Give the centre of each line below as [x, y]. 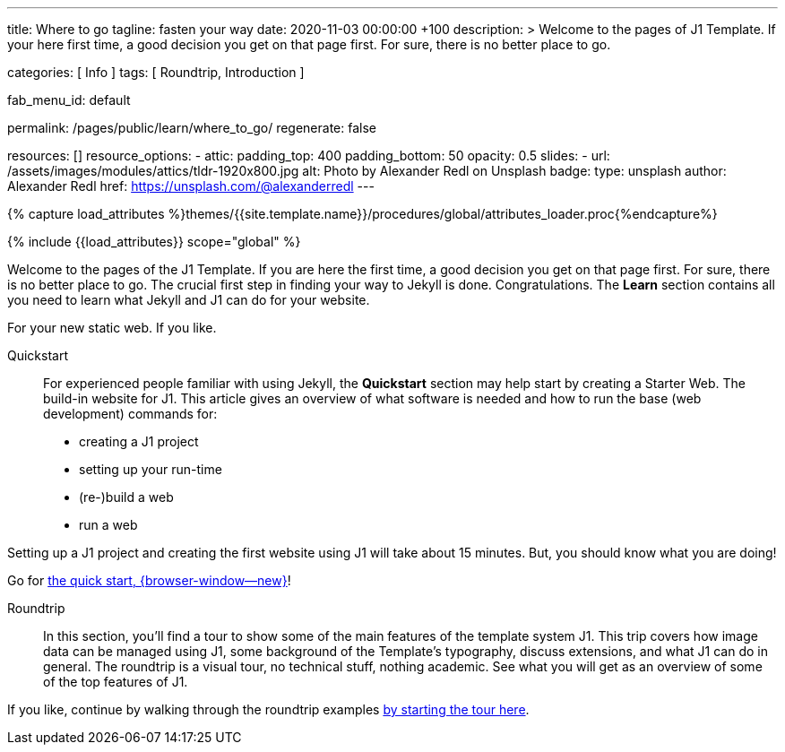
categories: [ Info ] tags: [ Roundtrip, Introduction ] [156, 72]
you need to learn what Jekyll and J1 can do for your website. [189, 300]
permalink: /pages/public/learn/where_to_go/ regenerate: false [192, 128]
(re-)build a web [126, 497]
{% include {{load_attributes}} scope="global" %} [154, 242]
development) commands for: [130, 414]
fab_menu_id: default [69, 100]
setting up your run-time [151, 469]
